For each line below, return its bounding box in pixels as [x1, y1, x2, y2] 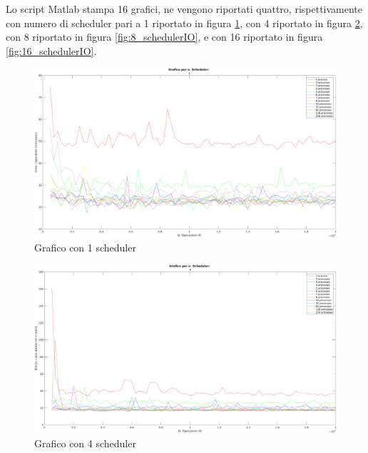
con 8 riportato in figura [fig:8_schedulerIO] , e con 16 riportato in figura [6, 29, 323, 44]
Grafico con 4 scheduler [34, 435, 136, 450]
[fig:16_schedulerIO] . [6, 43, 97, 58]
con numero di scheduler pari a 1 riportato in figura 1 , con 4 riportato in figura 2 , [6, 15, 363, 30]
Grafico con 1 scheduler [34, 239, 136, 254]
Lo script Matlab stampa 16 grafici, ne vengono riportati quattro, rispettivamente [6, 1, 363, 16]
